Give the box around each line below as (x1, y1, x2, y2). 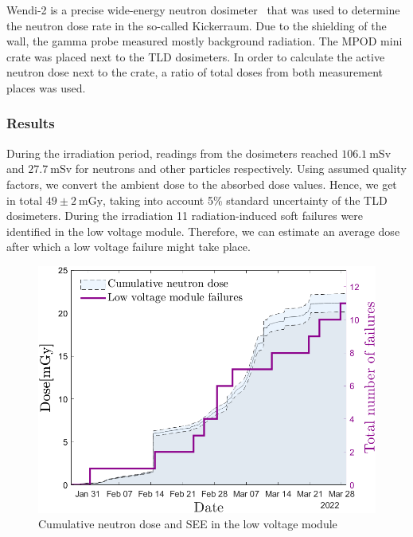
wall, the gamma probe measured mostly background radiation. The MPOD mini (6, 33, 403, 49)
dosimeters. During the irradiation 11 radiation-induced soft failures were (6, 207, 364, 224)
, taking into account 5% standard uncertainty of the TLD (103, 191, 388, 208)
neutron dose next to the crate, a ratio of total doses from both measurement (6, 64, 383, 80)
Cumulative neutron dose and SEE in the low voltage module (38, 515, 337, 532)
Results (6, 113, 55, 133)
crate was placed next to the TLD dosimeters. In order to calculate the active (6, 48, 385, 65)
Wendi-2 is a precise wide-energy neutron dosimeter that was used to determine (6, 2, 400, 18)
